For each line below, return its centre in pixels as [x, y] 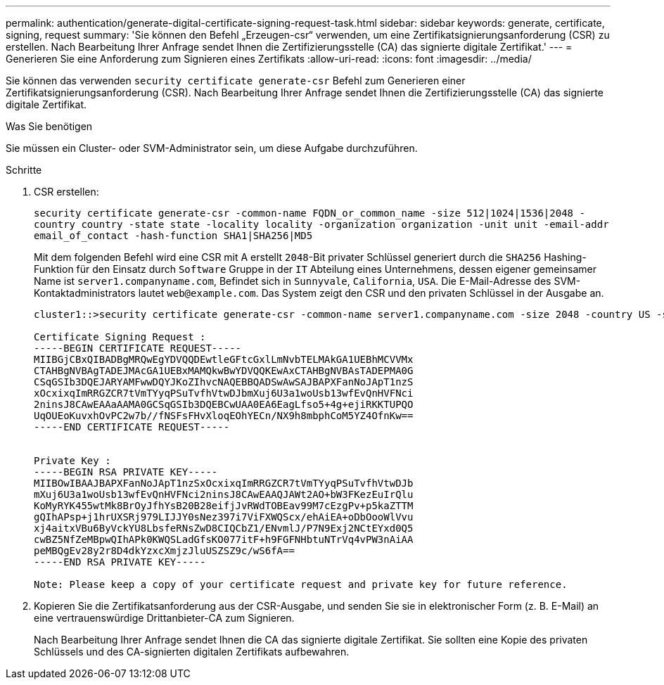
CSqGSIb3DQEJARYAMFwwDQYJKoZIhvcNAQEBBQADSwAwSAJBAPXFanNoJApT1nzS [224, 382]
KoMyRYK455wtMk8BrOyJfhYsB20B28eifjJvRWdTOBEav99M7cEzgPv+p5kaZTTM [224, 506]
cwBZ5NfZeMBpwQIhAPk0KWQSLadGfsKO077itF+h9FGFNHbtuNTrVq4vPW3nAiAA [224, 539]
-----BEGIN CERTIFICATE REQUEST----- [138, 348]
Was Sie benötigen [49, 126]
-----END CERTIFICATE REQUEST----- [132, 427]
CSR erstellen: [66, 192]
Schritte [24, 170]
